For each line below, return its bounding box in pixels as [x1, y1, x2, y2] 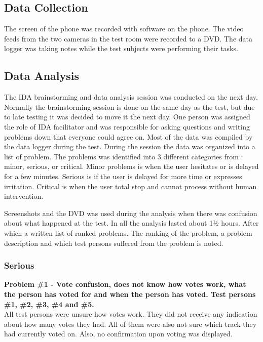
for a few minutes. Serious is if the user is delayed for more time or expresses [4, 170, 242, 181]
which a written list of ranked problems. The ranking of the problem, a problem [4, 227, 252, 238]
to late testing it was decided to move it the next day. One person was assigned [4, 111, 250, 122]
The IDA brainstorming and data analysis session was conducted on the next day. [4, 92, 258, 102]
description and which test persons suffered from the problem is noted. [4, 237, 223, 248]
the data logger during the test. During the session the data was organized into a [4, 141, 255, 152]
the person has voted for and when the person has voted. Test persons [4, 288, 256, 299]
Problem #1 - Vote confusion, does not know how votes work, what [4, 279, 246, 289]
